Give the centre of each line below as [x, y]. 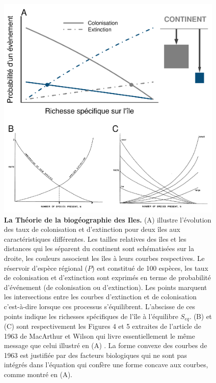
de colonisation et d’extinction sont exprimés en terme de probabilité [108, 277]
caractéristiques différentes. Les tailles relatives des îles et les [95, 239]
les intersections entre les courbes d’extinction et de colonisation [100, 297]
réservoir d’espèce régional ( [46, 268]
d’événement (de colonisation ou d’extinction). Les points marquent [106, 287]
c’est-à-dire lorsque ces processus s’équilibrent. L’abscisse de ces [100, 306]
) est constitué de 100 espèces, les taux [150, 268]
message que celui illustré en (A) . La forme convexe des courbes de [106, 345]
